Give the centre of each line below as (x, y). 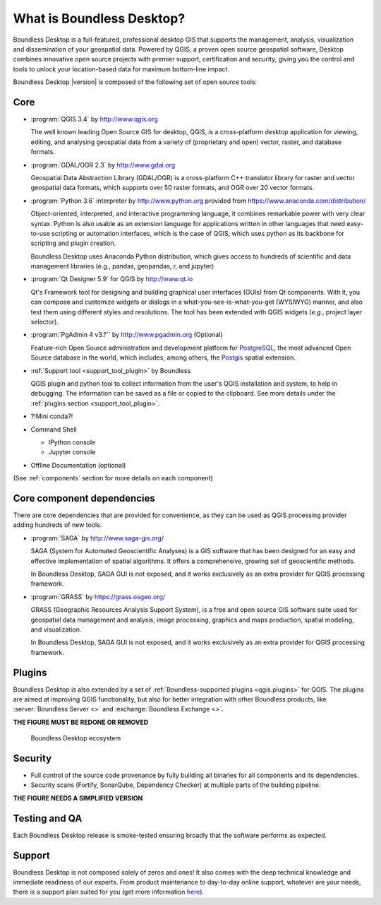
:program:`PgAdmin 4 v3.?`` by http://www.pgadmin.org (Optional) (127, 335)
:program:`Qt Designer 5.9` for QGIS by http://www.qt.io (112, 279)
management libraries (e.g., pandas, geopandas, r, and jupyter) (122, 266)
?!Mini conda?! (52, 416)
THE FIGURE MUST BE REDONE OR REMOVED (81, 722)
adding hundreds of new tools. (58, 525)
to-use (41, 233)
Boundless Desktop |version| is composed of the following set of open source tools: (135, 82)
